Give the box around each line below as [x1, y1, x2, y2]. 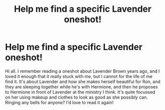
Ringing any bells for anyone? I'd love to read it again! [5, 99, 114, 105]
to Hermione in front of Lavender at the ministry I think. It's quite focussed [5, 89, 155, 95]
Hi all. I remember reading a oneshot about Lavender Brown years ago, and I [5, 68, 160, 74]
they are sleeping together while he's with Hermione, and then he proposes [5, 83, 158, 89]
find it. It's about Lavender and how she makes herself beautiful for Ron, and [5, 79, 161, 84]
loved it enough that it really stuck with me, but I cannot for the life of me [5, 73, 153, 79]
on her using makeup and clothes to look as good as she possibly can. [5, 94, 148, 100]
